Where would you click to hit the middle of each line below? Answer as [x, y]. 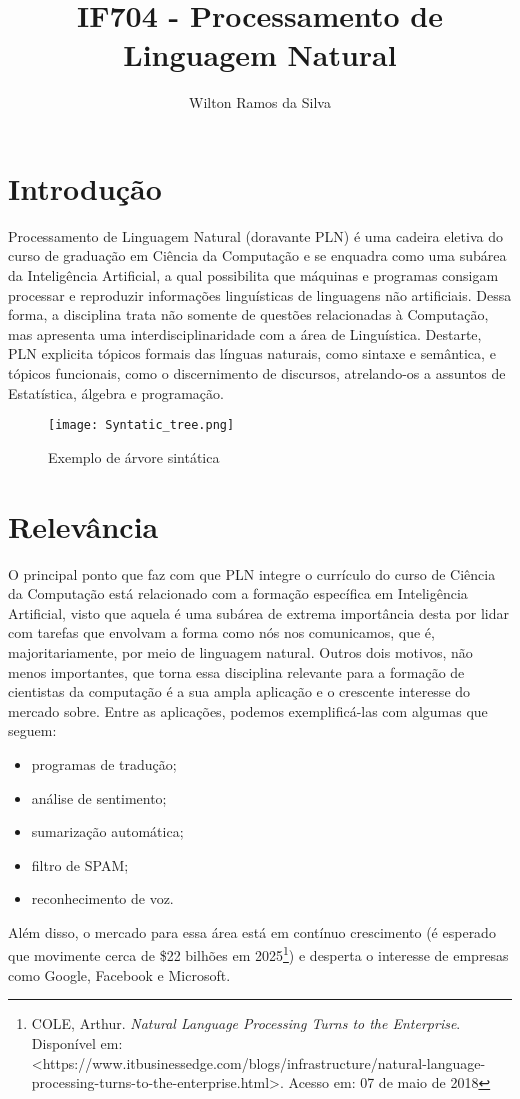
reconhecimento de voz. [102, 898]
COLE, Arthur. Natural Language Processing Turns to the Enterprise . [246, 1023]
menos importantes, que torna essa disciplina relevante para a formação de [236, 671]
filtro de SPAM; [80, 864]
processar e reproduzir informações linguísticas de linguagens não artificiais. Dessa [260, 294]
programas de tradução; [104, 763]
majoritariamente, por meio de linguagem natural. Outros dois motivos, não [240, 651]
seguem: [32, 730]
